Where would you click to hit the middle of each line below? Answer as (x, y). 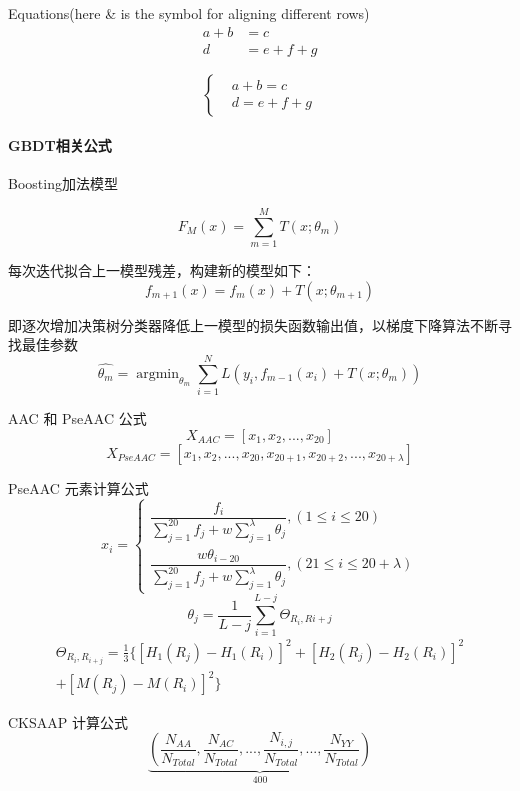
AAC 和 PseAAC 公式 (77, 418)
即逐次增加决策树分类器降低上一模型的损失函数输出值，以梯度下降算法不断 (253, 324)
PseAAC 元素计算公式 (78, 487)
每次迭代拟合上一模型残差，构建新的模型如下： (162, 270)
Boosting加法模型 (63, 183)
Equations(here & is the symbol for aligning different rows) (189, 13)
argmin (158, 373)
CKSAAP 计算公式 (68, 721)
